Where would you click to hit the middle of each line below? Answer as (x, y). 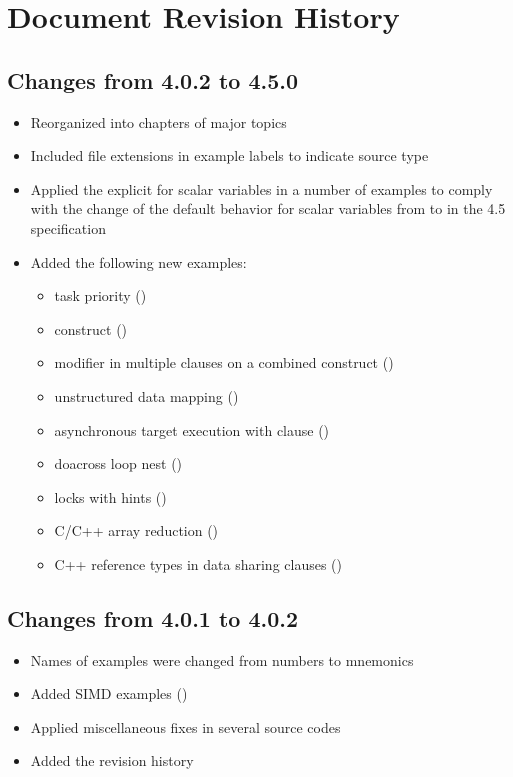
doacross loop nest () (118, 463)
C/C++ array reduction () (136, 530)
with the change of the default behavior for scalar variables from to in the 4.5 (268, 208)
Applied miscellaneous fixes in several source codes (185, 726)
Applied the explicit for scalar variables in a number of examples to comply (261, 188)
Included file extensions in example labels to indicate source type (229, 155)
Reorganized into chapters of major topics (158, 121)
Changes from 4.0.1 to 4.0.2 (153, 617)
